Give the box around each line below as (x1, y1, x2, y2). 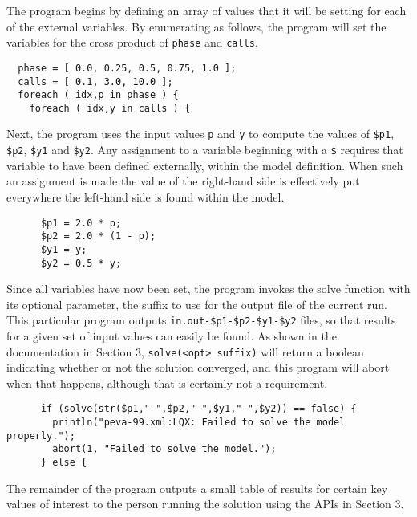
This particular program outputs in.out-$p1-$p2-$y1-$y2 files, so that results (6, 311, 396, 328)
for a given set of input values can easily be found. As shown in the (6, 328, 337, 344)
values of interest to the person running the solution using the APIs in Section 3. (6, 495, 404, 512)
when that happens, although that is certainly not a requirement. (6, 374, 328, 391)
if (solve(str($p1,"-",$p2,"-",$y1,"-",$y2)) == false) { (40, 403, 357, 415)
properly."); (6, 429, 75, 442)
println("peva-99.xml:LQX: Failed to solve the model (52, 417, 346, 429)
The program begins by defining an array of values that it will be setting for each (6, 2, 407, 18)
